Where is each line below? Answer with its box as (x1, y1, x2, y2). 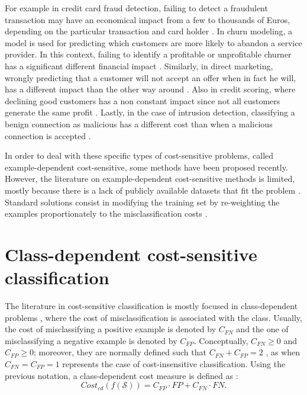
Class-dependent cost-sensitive (5, 242, 257, 266)
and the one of (236, 323, 289, 335)
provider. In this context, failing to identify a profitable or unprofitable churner (5, 48, 292, 60)
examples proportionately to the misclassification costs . (5, 207, 208, 220)
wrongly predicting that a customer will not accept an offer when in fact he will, (5, 71, 296, 84)
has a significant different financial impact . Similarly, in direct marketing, (5, 59, 273, 72)
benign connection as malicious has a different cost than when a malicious (5, 117, 273, 130)
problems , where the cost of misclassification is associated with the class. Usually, (5, 311, 302, 323)
